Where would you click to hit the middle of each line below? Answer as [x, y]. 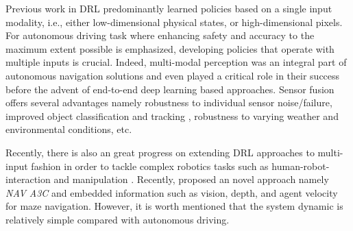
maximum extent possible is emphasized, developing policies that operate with [170, 48]
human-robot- [301, 166]
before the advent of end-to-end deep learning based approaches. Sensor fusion [170, 89]
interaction [28, 179]
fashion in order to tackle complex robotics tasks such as [150, 166]
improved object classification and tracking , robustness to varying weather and [172, 115]
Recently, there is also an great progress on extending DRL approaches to [160, 152]
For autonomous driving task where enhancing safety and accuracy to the [160, 35]
